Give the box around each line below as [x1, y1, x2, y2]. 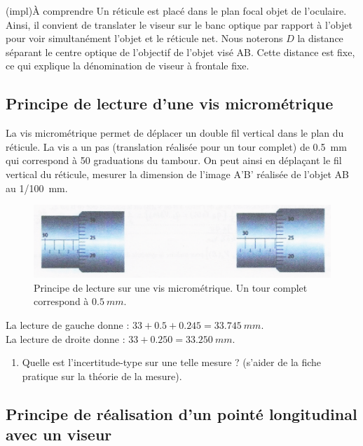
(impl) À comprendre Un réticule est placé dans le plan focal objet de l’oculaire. [6, 4, 347, 18]
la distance [297, 31, 343, 46]
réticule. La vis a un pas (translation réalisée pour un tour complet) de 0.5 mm [6, 139, 347, 154]
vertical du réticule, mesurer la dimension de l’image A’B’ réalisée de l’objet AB [6, 166, 349, 181]
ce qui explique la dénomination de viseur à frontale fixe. [6, 58, 249, 73]
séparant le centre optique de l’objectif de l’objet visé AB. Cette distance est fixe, [6, 44, 355, 59]
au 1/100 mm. [6, 180, 68, 195]
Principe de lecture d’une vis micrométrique [6, 93, 334, 114]
